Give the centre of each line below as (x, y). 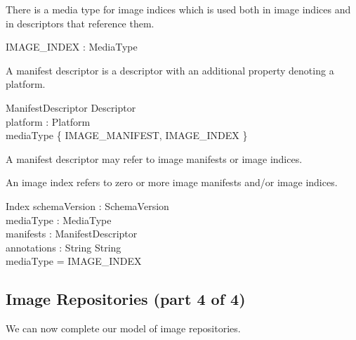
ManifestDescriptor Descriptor (71, 107)
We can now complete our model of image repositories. (123, 328)
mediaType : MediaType (59, 220)
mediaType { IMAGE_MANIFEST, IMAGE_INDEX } (127, 135)
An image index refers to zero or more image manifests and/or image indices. (172, 182)
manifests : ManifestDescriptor (72, 234)
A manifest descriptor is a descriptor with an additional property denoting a (170, 70)
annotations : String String (64, 247)
